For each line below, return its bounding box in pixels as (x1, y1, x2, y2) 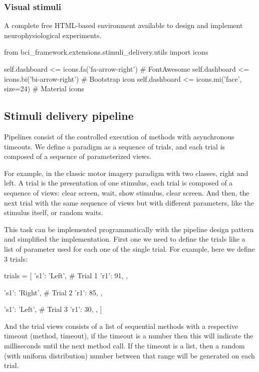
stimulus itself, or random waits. (4, 207, 103, 218)
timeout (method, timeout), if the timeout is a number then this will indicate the (4, 330, 253, 341)
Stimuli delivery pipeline (4, 108, 134, 123)
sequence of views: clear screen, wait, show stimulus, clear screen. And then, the (4, 187, 249, 198)
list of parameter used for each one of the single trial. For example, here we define (4, 243, 255, 254)
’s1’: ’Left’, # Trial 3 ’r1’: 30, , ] (4, 304, 102, 314)
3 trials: (4, 253, 28, 264)
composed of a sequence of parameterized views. (4, 151, 151, 161)
